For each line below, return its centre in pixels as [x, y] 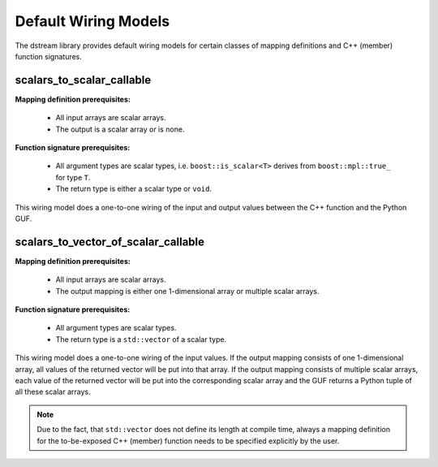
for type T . [73, 177]
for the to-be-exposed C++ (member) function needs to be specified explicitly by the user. [188, 441]
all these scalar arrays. [53, 392]
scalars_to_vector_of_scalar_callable [110, 242]
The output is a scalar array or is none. [120, 129]
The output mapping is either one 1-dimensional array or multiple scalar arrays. [187, 291]
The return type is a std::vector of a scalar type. [141, 339]
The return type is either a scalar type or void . [134, 189]
